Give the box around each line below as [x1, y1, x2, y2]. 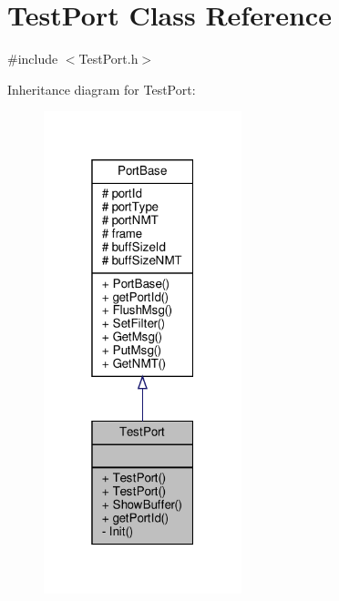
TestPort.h [78, 49, 139, 68]
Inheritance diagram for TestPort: [7, 79, 196, 98]
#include [7, 49, 58, 68]
